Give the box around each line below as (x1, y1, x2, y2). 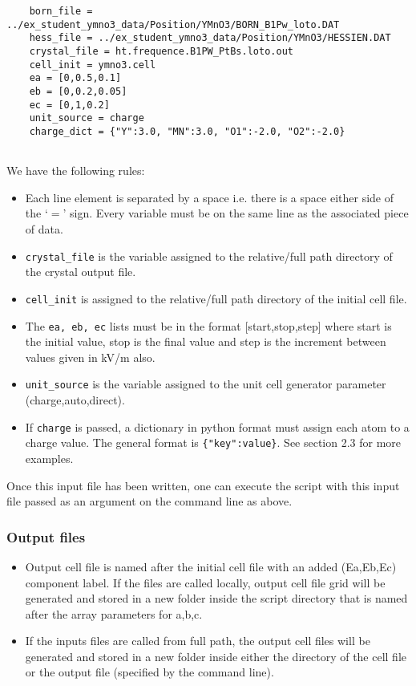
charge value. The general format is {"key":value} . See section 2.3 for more (25, 434, 402, 451)
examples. (25, 449, 74, 466)
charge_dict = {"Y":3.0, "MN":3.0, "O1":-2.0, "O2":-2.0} (29, 125, 345, 137)
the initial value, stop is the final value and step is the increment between (25, 333, 386, 350)
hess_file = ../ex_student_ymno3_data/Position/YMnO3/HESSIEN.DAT (29, 32, 391, 44)
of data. (25, 221, 63, 237)
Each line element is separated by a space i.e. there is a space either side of (25, 189, 394, 205)
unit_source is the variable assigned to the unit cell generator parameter (25, 375, 386, 392)
